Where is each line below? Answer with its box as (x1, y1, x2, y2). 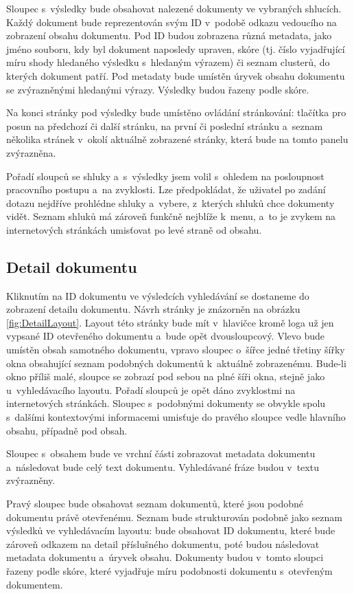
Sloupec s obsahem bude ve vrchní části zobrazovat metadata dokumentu (6, 446, 316, 461)
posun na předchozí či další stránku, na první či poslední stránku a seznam (6, 118, 323, 133)
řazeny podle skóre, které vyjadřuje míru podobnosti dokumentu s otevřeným (6, 563, 333, 577)
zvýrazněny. (6, 473, 56, 487)
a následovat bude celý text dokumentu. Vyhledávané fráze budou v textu (6, 459, 319, 474)
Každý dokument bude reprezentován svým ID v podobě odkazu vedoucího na (6, 14, 337, 29)
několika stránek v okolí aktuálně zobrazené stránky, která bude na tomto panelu (6, 132, 349, 146)
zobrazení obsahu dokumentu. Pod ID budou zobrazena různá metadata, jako (6, 28, 332, 43)
